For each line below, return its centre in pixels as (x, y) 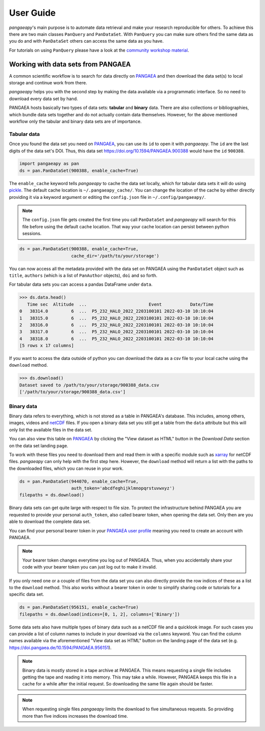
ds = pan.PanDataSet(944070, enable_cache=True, (79, 481)
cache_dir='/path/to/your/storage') (115, 256)
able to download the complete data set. (50, 522)
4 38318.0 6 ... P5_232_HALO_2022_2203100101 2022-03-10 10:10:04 (116, 338)
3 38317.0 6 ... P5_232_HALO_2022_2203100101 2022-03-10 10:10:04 (116, 332)
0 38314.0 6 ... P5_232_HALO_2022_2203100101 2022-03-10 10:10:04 (116, 311)
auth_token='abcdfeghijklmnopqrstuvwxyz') (123, 488)
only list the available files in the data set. (51, 430)
